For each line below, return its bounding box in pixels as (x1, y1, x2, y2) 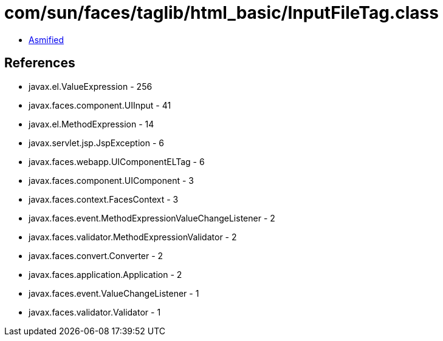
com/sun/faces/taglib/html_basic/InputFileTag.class (4, 2, 439, 23)
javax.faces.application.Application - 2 (29, 269, 182, 280)
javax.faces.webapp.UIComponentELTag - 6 (29, 156, 205, 167)
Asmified (29, 34, 64, 45)
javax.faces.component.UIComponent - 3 (29, 175, 194, 186)
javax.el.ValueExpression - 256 (29, 81, 153, 92)
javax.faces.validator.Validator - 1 (29, 306, 161, 317)
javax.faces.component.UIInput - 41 (29, 100, 171, 110)
